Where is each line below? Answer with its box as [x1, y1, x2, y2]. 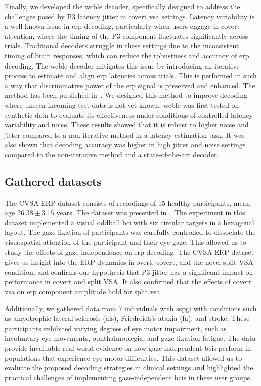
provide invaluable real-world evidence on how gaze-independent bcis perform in [5, 343, 251, 353]
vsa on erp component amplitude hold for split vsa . [5, 286, 162, 297]
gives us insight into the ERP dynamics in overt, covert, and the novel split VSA [5, 256, 253, 267]
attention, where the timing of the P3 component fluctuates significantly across [5, 30, 248, 41]
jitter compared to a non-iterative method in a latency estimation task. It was [5, 129, 245, 140]
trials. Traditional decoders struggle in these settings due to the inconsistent [5, 40, 239, 51]
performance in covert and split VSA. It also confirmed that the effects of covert [5, 276, 252, 287]
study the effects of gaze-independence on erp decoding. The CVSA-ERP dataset [5, 246, 254, 257]
